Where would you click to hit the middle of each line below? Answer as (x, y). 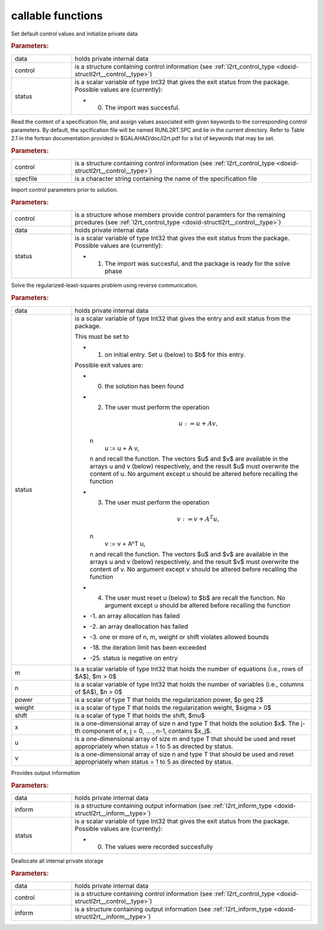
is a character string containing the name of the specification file (166, 179)
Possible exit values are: (109, 365)
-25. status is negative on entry (134, 658)
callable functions (57, 16)
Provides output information (46, 773)
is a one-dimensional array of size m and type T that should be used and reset (185, 739)
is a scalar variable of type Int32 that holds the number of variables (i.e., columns (189, 685)
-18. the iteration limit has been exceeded (148, 648)
